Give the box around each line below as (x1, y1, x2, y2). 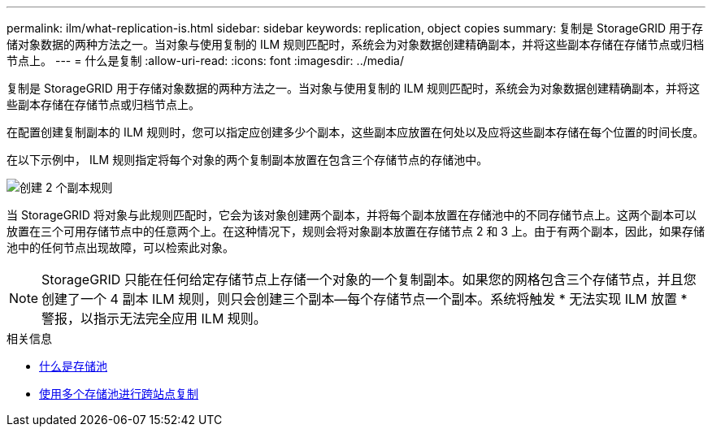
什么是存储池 (39, 359, 107, 373)
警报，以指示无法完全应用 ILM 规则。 (41, 310, 267, 327)
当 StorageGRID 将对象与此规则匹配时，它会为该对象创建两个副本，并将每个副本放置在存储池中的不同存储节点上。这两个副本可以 (7, 208, 697, 222)
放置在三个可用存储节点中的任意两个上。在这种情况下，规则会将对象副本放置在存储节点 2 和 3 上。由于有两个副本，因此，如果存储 (7, 224, 705, 238)
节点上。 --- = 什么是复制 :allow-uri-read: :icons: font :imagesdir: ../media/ (7, 54, 405, 67)
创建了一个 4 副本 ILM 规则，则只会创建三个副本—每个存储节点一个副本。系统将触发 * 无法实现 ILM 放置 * (41, 291, 688, 307)
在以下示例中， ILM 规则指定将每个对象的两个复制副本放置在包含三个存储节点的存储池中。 (7, 153, 488, 167)
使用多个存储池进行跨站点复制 (39, 387, 198, 401)
